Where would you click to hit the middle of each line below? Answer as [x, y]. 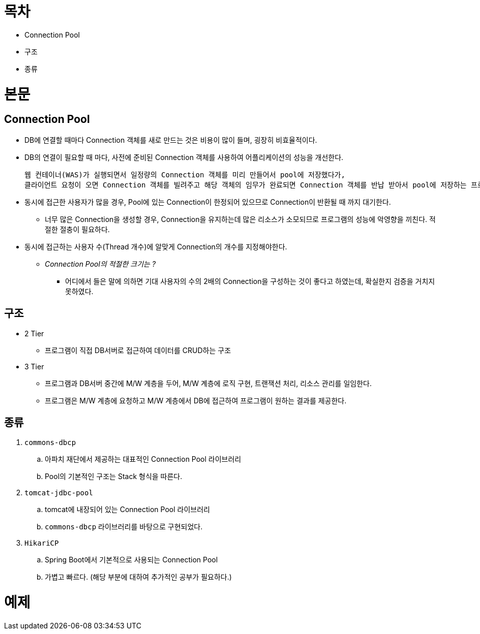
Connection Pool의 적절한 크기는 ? [100, 264]
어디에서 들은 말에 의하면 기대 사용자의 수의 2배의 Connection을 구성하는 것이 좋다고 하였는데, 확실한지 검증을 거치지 [250, 281]
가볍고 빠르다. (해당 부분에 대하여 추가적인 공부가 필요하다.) [138, 577]
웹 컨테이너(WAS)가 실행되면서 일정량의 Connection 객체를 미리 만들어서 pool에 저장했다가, [185, 175]
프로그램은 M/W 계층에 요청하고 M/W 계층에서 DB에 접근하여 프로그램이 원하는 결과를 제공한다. [196, 400]
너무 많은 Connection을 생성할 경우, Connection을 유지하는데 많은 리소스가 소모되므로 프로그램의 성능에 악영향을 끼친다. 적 [240, 219]
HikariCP [42, 543]
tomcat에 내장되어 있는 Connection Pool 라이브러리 [127, 510]
